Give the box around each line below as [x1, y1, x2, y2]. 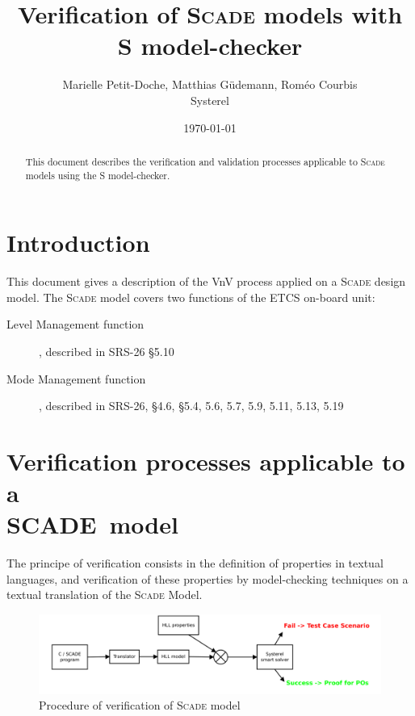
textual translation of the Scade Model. [6, 586, 203, 603]
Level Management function [6, 316, 145, 333]
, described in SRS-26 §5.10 [39, 342, 174, 359]
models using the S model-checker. [25, 168, 170, 182]
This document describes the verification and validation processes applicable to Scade [25, 154, 385, 168]
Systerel [191, 91, 229, 108]
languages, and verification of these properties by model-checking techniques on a [6, 570, 409, 587]
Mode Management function [6, 370, 146, 387]
